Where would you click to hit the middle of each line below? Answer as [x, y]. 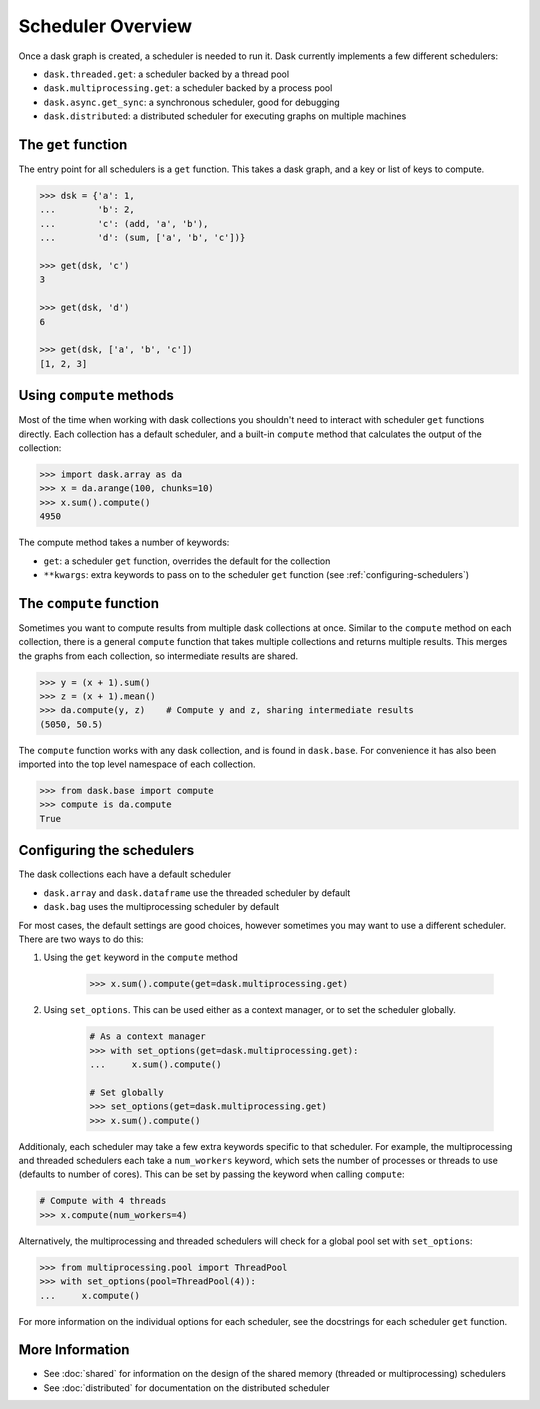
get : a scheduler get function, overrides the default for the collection [187, 561]
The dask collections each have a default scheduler [125, 874]
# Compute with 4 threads [103, 1201]
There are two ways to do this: [81, 939]
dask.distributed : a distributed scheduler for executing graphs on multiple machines [225, 116]
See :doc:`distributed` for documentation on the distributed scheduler [186, 1387]
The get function [73, 144]
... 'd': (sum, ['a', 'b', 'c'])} [142, 238]
